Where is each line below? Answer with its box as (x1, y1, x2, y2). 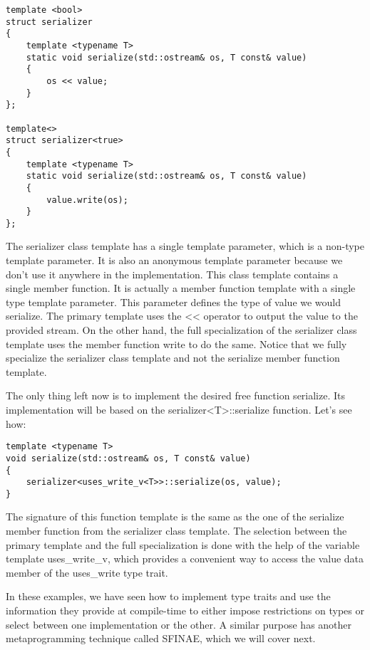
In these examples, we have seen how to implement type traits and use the (6, 589, 331, 604)
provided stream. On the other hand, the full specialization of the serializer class (6, 323, 357, 337)
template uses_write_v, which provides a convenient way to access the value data (6, 551, 364, 566)
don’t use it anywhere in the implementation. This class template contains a (6, 266, 339, 281)
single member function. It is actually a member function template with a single (6, 281, 356, 295)
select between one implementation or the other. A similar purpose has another (6, 617, 352, 631)
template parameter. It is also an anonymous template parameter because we (6, 253, 343, 268)
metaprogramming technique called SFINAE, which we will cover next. (6, 631, 316, 646)
